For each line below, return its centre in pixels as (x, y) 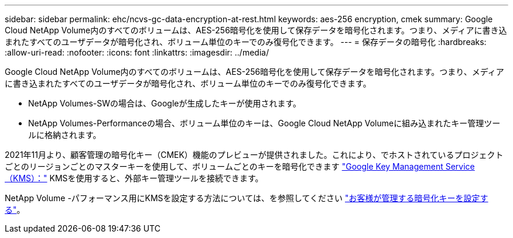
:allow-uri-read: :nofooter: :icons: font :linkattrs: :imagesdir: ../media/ (137, 52)
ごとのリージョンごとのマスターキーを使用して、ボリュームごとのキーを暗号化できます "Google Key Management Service (240, 166)
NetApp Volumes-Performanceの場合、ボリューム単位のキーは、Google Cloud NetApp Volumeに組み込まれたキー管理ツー (264, 123)
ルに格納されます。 (65, 135)
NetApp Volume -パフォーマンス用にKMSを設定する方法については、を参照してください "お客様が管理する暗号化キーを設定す (247, 198)
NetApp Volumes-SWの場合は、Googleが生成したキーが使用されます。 (165, 103)
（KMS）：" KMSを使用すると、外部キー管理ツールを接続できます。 (134, 178)
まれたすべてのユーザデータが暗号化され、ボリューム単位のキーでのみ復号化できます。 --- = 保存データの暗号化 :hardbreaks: (246, 42)
